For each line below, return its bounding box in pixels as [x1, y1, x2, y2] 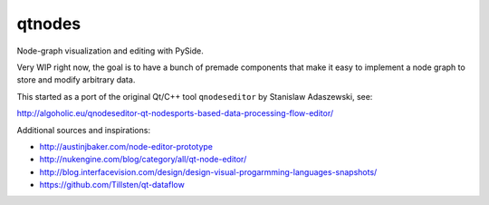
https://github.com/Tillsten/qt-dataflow [39, 180, 185, 190]
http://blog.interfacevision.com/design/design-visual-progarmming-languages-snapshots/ [39, 166, 378, 177]
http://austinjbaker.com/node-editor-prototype [39, 141, 213, 151]
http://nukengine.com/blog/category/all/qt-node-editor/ [39, 154, 247, 165]
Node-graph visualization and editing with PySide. [16, 45, 204, 56]
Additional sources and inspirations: [16, 124, 151, 135]
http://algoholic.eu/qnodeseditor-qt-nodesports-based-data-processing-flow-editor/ [16, 108, 334, 119]
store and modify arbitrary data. [16, 74, 136, 85]
